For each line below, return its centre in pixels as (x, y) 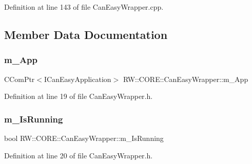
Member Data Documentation (86, 34)
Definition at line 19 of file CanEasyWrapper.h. (79, 96)
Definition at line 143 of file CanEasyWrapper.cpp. (84, 7)
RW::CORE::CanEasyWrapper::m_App (186, 79)
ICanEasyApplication (78, 79)
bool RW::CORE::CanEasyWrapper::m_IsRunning (84, 138)
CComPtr (20, 79)
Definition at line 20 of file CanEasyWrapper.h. (79, 155)
